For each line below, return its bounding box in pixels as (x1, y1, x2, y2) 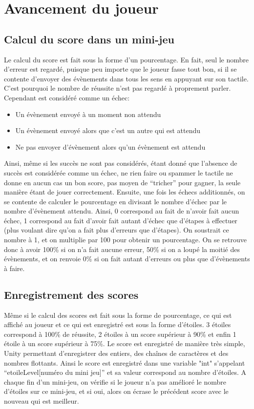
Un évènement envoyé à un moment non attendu (15, 109, 161, 119)
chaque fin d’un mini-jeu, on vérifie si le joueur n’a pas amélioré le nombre (4, 376, 226, 387)
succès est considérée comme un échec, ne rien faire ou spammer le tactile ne (4, 167, 233, 177)
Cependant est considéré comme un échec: (4, 92, 130, 102)
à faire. (4, 263, 25, 273)
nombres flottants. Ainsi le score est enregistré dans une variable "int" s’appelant (4, 357, 245, 368)
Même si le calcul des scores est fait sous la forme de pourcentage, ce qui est (4, 310, 232, 320)
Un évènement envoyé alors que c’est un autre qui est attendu (15, 125, 201, 136)
